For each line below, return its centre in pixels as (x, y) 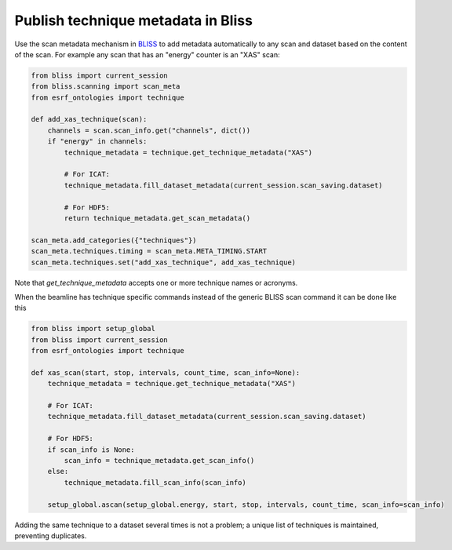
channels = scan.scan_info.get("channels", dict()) (149, 130)
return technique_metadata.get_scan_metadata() (157, 219)
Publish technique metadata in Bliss (133, 20)
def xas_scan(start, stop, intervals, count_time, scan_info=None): (166, 372)
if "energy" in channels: (97, 142)
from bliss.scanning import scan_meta (106, 87)
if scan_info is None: (91, 450)
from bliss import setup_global (93, 329)
